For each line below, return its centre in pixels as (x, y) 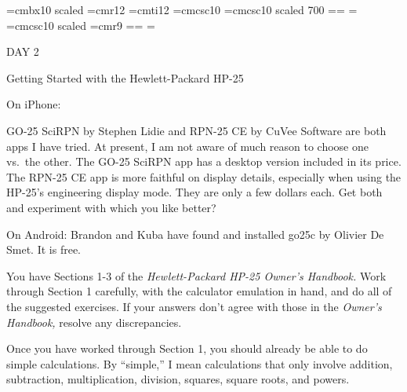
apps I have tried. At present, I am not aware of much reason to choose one (187, 146)
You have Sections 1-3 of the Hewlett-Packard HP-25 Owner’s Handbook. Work (196, 275)
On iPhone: (34, 104)
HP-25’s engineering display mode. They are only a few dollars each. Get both (194, 192)
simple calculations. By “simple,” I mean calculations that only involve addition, (200, 363)
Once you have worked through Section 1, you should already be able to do (187, 348)
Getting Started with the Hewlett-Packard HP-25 (125, 77)
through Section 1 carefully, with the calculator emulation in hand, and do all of (199, 291)
